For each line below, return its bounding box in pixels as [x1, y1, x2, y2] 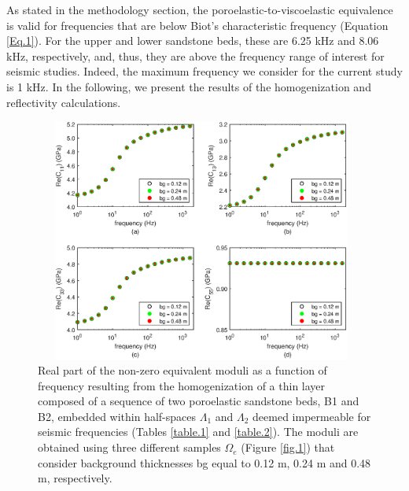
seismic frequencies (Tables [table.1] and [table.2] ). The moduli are [38, 423, 359, 440]
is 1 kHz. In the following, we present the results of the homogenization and [6, 78, 371, 94]
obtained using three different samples [38, 439, 221, 456]
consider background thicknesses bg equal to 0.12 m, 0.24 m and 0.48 [38, 454, 371, 471]
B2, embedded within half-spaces [38, 408, 197, 424]
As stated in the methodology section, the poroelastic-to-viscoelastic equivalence [6, 2, 393, 17]
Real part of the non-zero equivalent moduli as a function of [38, 362, 327, 378]
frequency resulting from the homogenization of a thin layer [38, 377, 326, 393]
